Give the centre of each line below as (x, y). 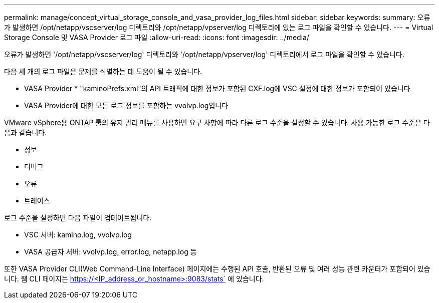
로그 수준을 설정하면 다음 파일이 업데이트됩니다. (78, 218)
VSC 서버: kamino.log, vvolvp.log (78, 235)
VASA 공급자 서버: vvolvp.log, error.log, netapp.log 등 (111, 252)
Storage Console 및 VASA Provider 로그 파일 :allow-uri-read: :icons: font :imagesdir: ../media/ (157, 37)
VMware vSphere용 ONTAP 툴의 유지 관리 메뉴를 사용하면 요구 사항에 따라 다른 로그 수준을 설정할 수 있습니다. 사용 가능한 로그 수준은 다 (217, 122)
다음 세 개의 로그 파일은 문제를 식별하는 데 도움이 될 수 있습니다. (103, 71)
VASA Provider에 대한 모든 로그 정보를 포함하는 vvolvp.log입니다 (126, 105)
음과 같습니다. (26, 132)
